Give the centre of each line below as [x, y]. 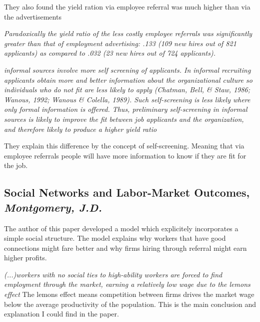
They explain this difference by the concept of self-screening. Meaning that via [124, 146]
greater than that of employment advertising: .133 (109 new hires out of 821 [120, 43]
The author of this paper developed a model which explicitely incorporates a [121, 228]
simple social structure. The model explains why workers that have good [115, 238]
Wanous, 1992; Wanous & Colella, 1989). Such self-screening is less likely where [127, 99]
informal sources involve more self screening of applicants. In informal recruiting [127, 69]
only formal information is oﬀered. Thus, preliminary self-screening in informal [126, 109]
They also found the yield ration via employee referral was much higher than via [127, 7]
